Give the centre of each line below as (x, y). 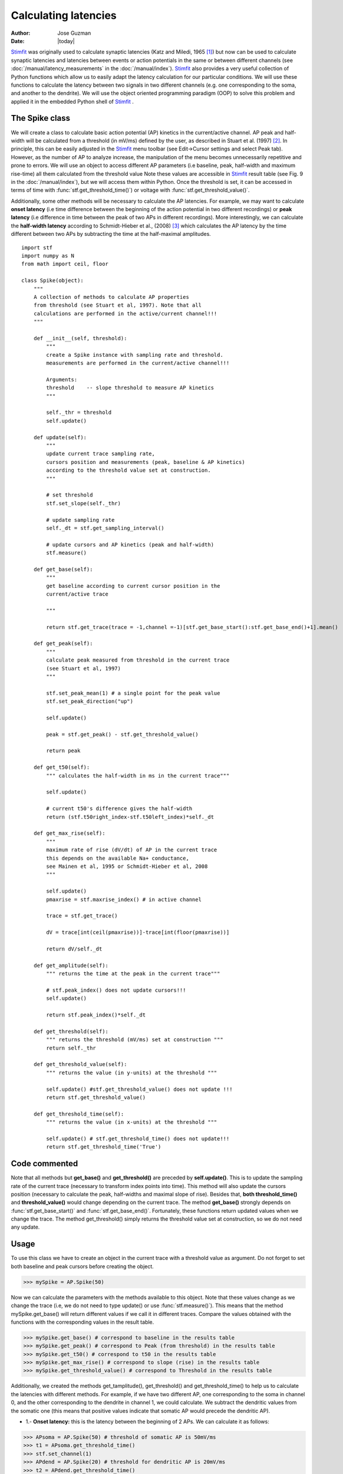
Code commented (44, 1164)
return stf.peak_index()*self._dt (96, 1015)
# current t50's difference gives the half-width (119, 809)
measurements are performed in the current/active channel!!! (138, 363)
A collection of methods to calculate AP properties (111, 297)
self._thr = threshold (79, 412)
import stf (37, 247)
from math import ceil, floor (65, 264)
